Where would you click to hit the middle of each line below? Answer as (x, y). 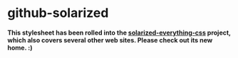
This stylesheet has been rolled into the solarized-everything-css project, (119, 33)
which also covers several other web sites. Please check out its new (110, 40)
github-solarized (58, 13)
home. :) (20, 47)
